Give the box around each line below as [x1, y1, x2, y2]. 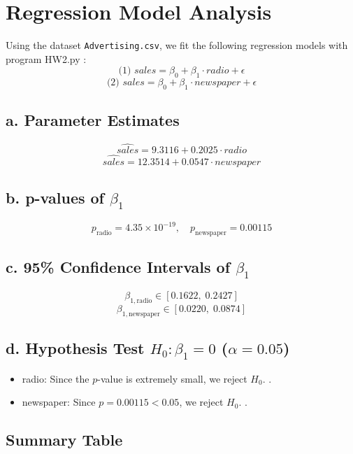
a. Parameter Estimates [6, 109, 180, 131]
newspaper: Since [22, 395, 96, 409]
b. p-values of [6, 187, 104, 208]
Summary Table [6, 429, 123, 451]
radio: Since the [22, 371, 89, 385]
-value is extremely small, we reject [97, 371, 247, 385]
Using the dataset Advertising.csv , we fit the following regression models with [6, 38, 348, 52]
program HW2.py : [6, 51, 87, 66]
